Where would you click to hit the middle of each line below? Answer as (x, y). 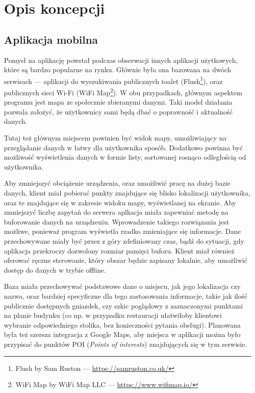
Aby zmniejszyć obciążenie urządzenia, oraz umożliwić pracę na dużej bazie (117, 183)
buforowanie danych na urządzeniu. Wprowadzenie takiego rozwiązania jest (117, 221)
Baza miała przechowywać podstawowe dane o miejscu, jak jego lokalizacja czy (122, 286)
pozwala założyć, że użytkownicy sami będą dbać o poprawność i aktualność (118, 111)
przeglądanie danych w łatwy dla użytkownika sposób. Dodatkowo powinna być (123, 147)
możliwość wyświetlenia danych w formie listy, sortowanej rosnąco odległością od (125, 157)
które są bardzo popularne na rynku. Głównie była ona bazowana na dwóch (118, 70)
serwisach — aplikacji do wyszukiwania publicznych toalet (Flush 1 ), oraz (113, 80)
